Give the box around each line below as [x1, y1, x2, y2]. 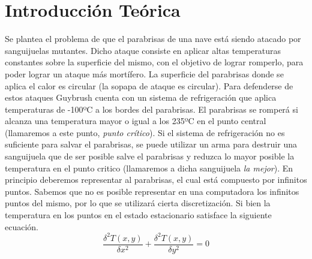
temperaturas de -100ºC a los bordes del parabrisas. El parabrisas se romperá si [5, 103, 298, 115]
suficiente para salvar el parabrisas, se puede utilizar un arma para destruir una [5, 138, 297, 150]
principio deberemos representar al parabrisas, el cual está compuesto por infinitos [5, 173, 307, 186]
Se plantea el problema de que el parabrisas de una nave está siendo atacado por [5, 32, 301, 45]
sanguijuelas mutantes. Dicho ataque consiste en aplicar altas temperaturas [5, 44, 281, 56]
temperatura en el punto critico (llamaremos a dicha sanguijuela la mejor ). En [5, 161, 293, 174]
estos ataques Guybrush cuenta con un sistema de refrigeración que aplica [5, 91, 277, 104]
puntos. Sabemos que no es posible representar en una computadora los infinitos [5, 185, 299, 197]
